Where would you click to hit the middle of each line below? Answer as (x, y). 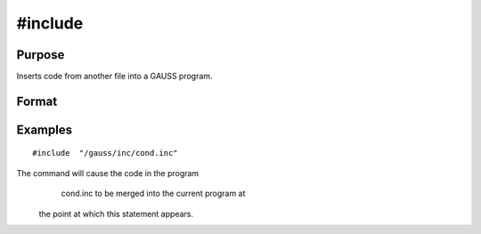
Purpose (41, 55)
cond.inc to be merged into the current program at (153, 194)
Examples (45, 129)
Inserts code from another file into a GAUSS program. (114, 77)
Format (37, 101)
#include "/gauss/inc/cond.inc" (105, 153)
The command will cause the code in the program (108, 173)
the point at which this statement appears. (116, 214)
